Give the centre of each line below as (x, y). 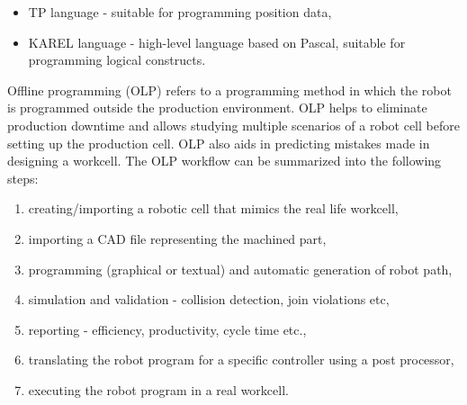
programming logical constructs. (117, 60)
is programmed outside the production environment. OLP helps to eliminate (217, 108)
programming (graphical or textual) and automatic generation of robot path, (240, 269)
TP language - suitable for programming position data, (180, 12)
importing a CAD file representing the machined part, (177, 238)
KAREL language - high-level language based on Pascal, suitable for (217, 42)
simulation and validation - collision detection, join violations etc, (209, 299)
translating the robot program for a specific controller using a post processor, (241, 360)
